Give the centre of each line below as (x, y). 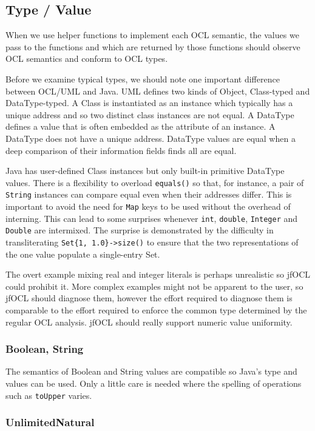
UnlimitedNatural (50, 422)
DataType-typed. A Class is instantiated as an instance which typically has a (149, 103)
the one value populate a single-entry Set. (83, 254)
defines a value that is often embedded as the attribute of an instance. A (141, 126)
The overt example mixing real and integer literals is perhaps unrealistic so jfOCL (158, 274)
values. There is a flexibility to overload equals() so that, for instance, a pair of (155, 182)
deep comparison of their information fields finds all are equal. (121, 150)
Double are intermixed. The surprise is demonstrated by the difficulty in (140, 230)
